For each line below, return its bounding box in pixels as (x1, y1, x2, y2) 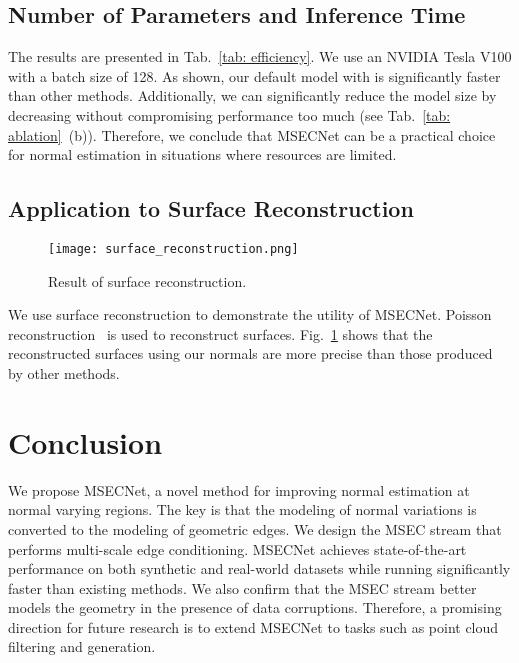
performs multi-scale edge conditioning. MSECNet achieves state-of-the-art (8, 538, 467, 559)
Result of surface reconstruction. (48, 270, 247, 291)
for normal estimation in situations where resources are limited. (8, 144, 397, 165)
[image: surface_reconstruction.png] (48, 241, 299, 256)
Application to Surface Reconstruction (8, 193, 414, 224)
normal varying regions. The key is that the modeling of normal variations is (8, 499, 477, 520)
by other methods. (8, 363, 120, 383)
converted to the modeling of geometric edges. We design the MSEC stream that (8, 518, 502, 539)
